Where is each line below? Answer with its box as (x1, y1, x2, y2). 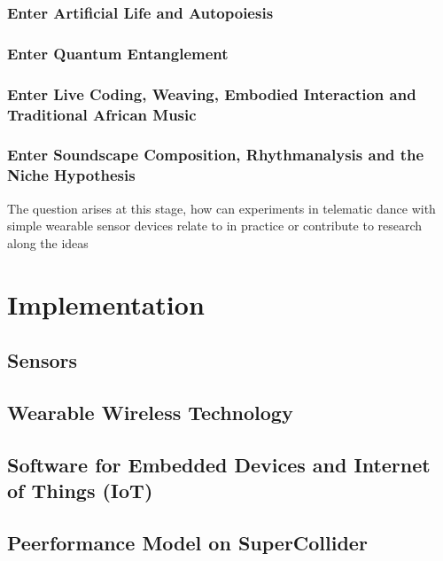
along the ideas (7, 233, 89, 252)
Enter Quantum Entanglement (7, 42, 229, 64)
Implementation (7, 285, 205, 322)
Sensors (7, 347, 78, 374)
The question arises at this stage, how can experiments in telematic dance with (7, 199, 436, 217)
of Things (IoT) (7, 477, 153, 504)
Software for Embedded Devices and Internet (7, 450, 431, 478)
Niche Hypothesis (7, 164, 136, 186)
